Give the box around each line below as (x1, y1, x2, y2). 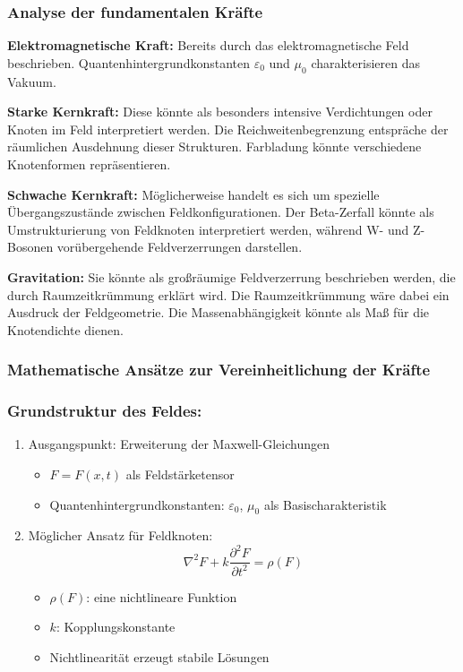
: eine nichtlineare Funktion (86, 587, 237, 606)
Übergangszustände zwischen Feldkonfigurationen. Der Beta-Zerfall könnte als (7, 202, 434, 221)
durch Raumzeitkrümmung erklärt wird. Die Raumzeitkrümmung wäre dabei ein (7, 285, 450, 304)
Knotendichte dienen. (7, 320, 124, 339)
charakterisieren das (311, 53, 420, 72)
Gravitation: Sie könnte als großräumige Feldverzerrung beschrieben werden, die (7, 267, 456, 286)
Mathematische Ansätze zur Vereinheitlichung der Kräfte (7, 358, 431, 381)
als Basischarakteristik (263, 495, 387, 513)
